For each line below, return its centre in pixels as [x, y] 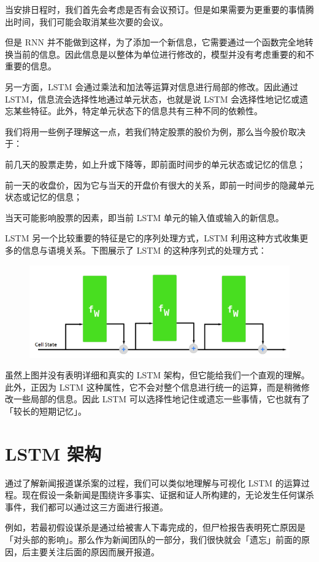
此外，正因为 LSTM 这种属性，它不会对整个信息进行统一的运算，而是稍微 [153, 387]
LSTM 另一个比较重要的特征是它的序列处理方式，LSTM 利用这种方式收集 [152, 238]
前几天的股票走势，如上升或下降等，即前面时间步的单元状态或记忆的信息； [155, 164]
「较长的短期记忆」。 [46, 411]
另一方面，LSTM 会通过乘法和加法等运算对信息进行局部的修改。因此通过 [152, 86]
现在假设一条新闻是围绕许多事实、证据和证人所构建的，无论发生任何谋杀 [168, 495]
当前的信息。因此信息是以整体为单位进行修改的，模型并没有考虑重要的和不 [163, 54]
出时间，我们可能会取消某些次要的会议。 [86, 21]
